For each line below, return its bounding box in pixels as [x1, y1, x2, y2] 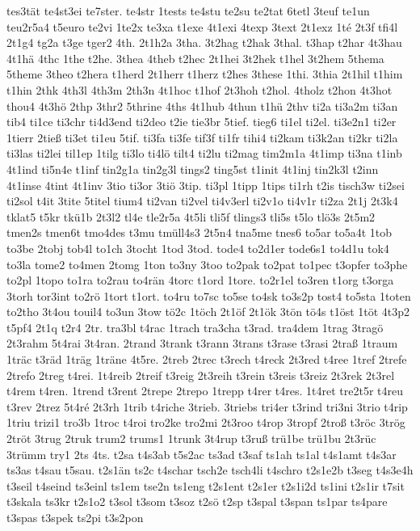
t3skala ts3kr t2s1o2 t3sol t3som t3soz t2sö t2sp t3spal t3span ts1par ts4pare [6, 493, 388, 510]
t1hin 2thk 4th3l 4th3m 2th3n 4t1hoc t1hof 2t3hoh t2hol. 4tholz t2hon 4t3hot [6, 81, 393, 98]
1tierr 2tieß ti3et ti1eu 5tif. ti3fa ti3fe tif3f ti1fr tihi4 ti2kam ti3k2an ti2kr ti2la [6, 129, 398, 145]
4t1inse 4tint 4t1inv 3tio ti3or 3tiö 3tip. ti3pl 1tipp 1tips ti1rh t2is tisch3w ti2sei [6, 176, 405, 193]
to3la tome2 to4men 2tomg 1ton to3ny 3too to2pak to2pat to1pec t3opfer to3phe [6, 255, 408, 272]
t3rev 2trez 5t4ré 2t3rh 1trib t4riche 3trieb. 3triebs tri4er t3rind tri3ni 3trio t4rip [6, 398, 408, 415]
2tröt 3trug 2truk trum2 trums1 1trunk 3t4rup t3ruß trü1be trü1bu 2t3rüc [6, 430, 376, 447]
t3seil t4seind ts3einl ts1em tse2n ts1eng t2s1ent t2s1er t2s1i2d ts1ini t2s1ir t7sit [6, 477, 405, 494]
